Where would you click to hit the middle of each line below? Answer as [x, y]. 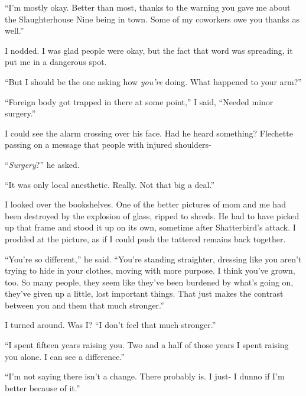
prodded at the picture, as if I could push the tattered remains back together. [145, 238]
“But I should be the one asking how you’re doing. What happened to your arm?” [153, 81]
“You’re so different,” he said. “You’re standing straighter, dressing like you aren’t [153, 259]
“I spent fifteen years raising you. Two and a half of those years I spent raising [147, 345]
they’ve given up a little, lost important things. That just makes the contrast [144, 293]
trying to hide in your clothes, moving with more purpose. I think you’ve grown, [150, 270]
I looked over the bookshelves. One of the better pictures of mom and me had [145, 204]
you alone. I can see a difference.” [65, 356]
